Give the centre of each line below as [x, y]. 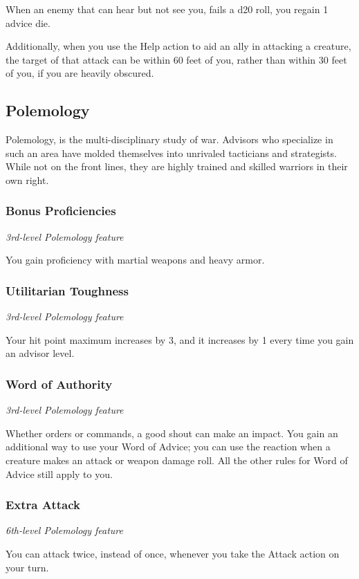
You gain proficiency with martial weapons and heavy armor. [135, 260]
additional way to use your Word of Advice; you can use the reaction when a [168, 447]
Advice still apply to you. [59, 474]
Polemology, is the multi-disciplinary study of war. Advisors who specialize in [169, 139]
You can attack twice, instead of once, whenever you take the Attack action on [173, 553]
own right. [27, 180]
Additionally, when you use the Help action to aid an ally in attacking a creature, [178, 46]
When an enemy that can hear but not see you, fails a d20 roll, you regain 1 [167, 9]
